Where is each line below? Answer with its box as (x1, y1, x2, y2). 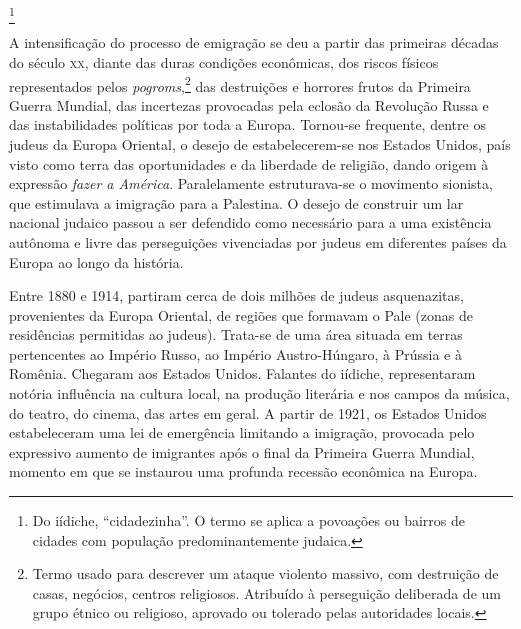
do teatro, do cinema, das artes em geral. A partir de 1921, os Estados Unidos (9, 402, 487, 423)
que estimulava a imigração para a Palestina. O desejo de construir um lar (9, 192, 464, 213)
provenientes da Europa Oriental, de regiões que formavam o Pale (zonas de (9, 304, 473, 325)
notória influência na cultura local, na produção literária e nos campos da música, (9, 383, 510, 404)
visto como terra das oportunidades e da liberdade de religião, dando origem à (9, 153, 489, 174)
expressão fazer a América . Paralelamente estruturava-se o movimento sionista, (9, 173, 493, 194)
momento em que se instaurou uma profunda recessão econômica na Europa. (9, 461, 478, 482)
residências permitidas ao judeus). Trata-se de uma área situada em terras (9, 324, 463, 345)
